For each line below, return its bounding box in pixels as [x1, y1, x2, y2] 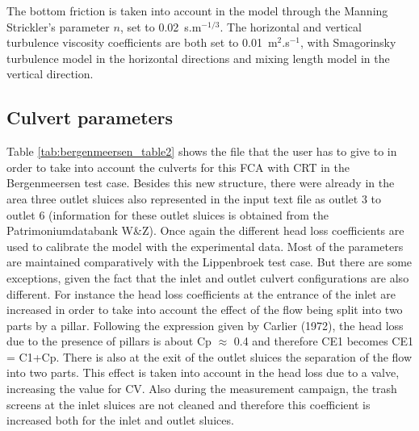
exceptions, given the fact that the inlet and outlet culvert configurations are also [6, 269, 409, 286]
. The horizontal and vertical [220, 18, 362, 35]
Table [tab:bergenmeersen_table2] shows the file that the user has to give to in [6, 143, 397, 160]
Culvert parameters [6, 105, 174, 130]
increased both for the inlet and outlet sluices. [6, 412, 234, 429]
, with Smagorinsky [300, 34, 396, 51]
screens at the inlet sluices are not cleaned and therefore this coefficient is [6, 395, 371, 412]
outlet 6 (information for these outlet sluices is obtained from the [6, 206, 329, 223]
